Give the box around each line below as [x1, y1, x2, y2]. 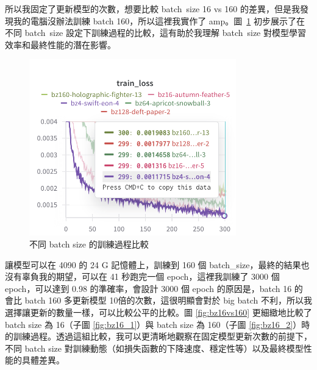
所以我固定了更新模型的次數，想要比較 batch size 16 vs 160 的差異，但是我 [5, 2, 300, 15]
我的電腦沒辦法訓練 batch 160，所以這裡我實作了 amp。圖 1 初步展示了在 [13, 14, 305, 27]
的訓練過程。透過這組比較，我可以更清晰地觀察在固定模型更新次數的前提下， [5, 330, 312, 343]
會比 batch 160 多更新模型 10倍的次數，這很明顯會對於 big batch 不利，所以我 [5, 294, 312, 307]
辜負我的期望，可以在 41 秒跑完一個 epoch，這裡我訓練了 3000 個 [21, 270, 280, 283]
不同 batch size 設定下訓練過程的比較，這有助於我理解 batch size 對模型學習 [5, 26, 307, 39]
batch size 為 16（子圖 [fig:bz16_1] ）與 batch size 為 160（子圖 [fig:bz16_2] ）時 [5, 318, 310, 330]
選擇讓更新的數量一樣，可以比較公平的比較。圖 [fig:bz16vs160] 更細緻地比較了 [5, 305, 312, 318]
